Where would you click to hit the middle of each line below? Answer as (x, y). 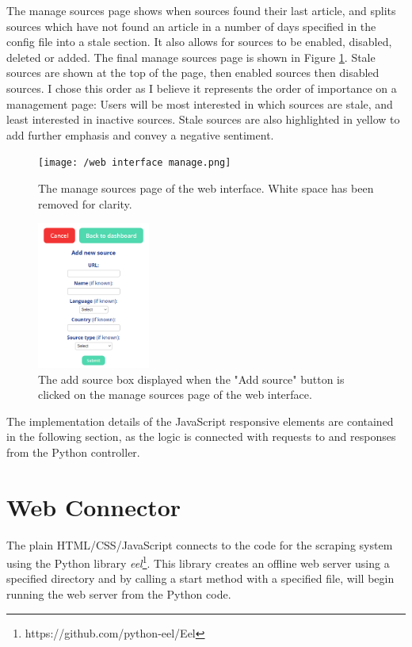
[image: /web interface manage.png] (135, 163)
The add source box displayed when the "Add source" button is (191, 379)
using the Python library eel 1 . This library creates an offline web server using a (198, 562)
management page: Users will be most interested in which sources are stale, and (200, 103)
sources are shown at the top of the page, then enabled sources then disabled (193, 73)
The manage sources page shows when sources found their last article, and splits (201, 10)
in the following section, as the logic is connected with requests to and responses (201, 436)
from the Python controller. (73, 452)
